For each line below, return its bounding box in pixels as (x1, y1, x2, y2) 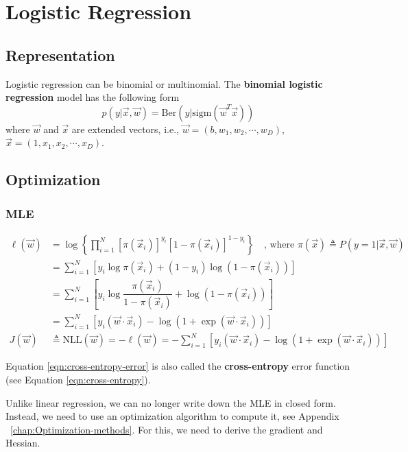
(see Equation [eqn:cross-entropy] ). (5, 372, 151, 387)
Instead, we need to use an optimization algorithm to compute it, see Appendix (5, 409, 339, 423)
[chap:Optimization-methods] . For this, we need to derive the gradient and (10, 422, 323, 436)
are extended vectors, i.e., (71, 121, 179, 136)
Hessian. (5, 436, 40, 450)
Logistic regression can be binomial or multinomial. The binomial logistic (5, 76, 323, 91)
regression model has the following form (5, 90, 180, 104)
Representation (5, 44, 115, 65)
